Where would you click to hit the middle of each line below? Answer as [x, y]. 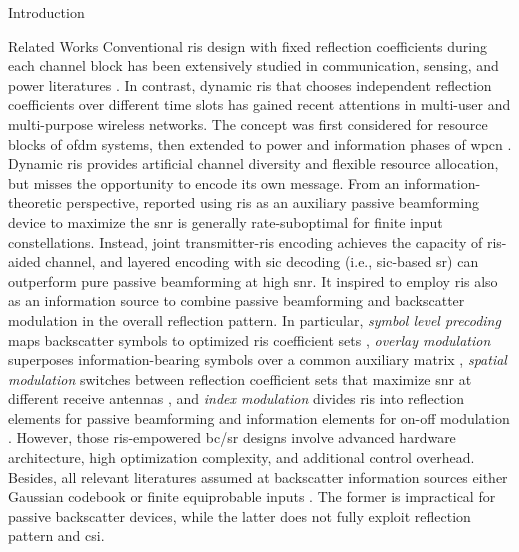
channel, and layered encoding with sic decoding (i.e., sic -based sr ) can [262, 261]
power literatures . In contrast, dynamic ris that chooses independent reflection [250, 84]
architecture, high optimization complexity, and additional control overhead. [241, 457]
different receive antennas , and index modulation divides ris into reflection [236, 398]
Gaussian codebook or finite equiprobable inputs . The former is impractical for [252, 496]
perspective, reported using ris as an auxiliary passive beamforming [272, 202]
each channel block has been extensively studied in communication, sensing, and [253, 65]
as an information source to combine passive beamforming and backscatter [236, 300]
